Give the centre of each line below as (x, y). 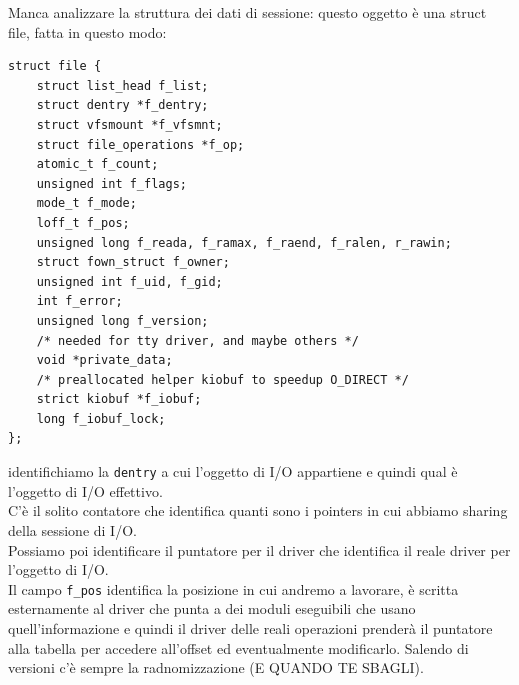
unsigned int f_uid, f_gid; (129, 281)
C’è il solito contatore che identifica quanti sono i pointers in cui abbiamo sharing (258, 510)
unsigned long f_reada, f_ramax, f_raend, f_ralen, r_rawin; (244, 242)
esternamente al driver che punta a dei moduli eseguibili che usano (212, 608)
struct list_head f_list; (122, 85)
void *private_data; (104, 360)
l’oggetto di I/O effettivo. (85, 490)
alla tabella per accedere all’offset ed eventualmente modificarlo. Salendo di (238, 647)
